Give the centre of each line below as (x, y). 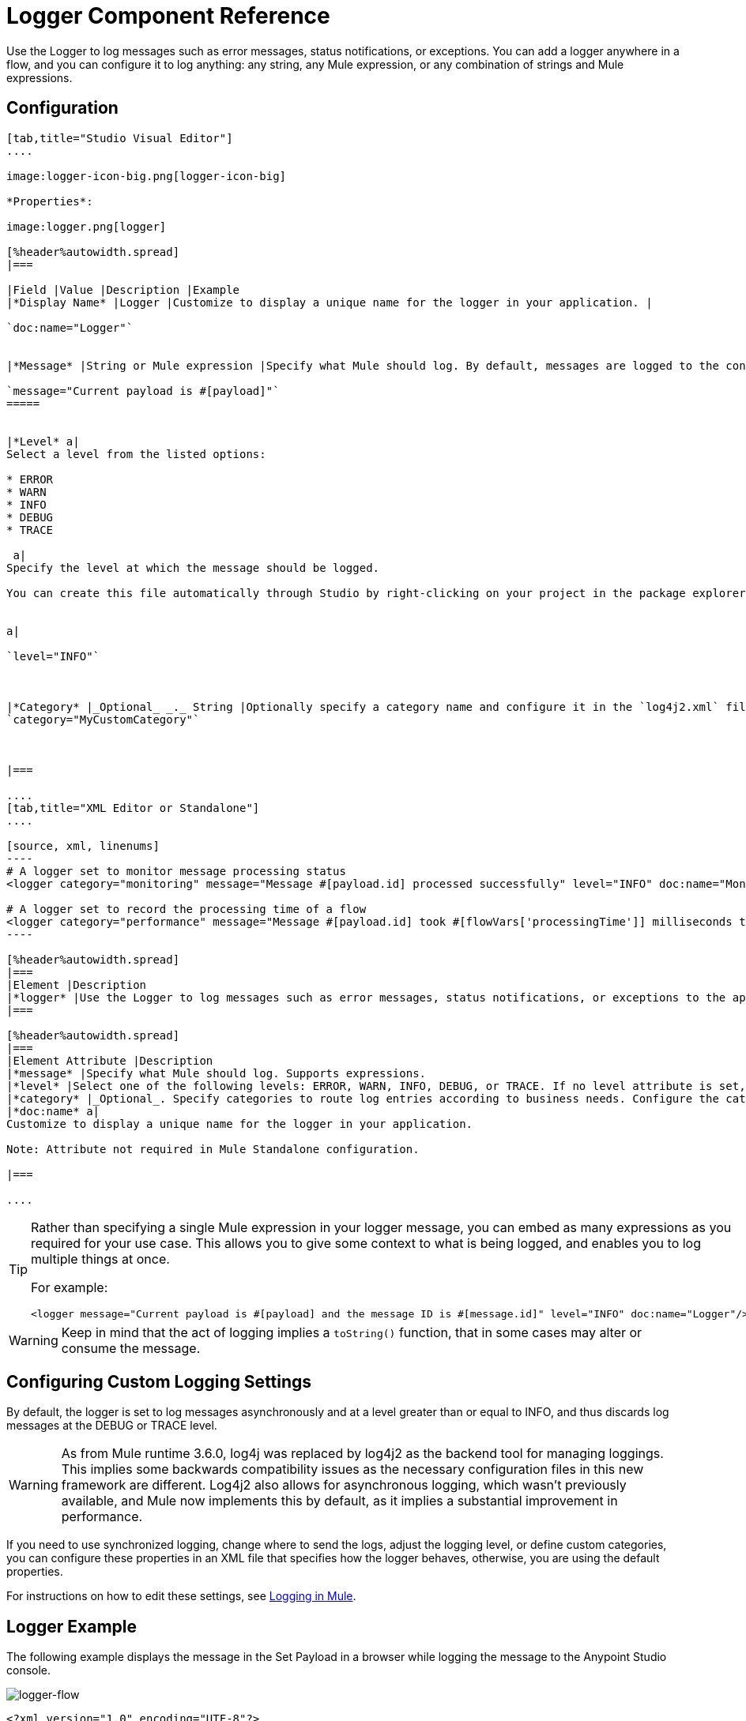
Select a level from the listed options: (136, 454)
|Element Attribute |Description (110, 1060)
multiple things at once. (100, 1259)
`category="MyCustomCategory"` (103, 719)
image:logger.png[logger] (87, 226)
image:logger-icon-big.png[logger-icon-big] (147, 176)
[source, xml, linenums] (83, 845)
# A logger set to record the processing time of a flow (186, 909)
